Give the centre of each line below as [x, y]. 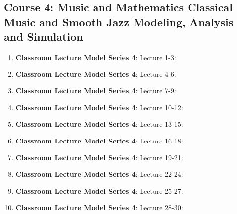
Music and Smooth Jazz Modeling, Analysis [119, 22]
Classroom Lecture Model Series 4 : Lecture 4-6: [96, 74]
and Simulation [44, 36]
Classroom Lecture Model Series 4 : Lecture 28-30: [99, 207]
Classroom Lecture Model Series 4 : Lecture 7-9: [96, 91]
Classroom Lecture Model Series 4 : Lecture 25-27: [99, 190]
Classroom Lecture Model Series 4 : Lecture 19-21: [99, 157]
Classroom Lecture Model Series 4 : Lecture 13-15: [99, 124]
